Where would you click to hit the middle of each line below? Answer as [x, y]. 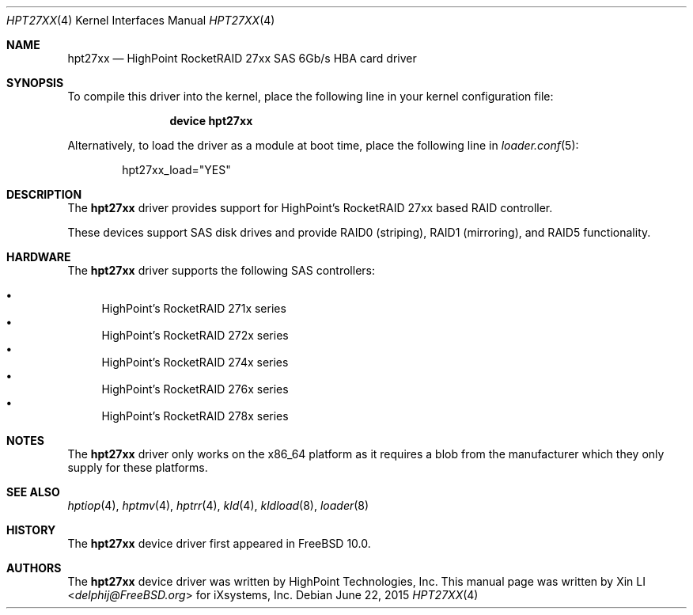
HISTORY [31, 530]
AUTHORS [34, 568]
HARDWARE [39, 257]
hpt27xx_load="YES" [176, 170]
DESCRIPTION [44, 194]
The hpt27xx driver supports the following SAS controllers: [221, 270]
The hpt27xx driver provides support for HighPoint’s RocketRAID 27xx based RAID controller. [310, 208]
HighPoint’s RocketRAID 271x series [194, 308]
